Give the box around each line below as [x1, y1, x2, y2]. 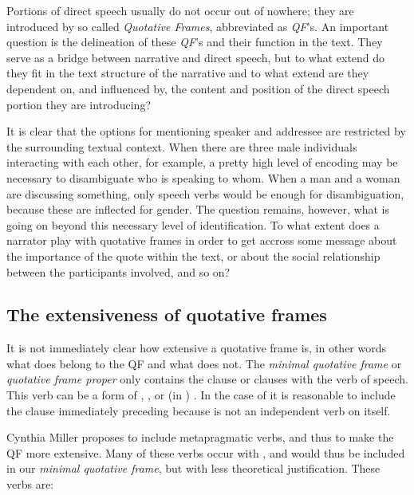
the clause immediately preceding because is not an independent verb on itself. [6, 402, 391, 418]
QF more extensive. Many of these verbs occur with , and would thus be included [6, 444, 405, 461]
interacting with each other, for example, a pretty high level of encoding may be [6, 154, 398, 171]
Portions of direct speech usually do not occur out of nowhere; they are [6, 2, 354, 18]
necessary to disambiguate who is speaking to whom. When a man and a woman [6, 169, 400, 186]
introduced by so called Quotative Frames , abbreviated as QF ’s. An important [6, 18, 389, 34]
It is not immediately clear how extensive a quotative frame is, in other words [6, 340, 387, 356]
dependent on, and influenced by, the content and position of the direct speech [6, 80, 390, 96]
